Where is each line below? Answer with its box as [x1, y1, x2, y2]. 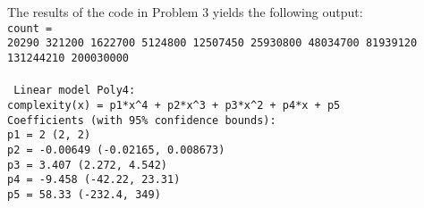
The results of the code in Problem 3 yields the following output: [7, 3, 363, 21]
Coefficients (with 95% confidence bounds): [7, 113, 276, 127]
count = [7, 21, 53, 35]
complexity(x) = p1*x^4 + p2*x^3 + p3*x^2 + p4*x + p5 [7, 99, 341, 112]
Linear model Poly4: [13, 84, 136, 97]
